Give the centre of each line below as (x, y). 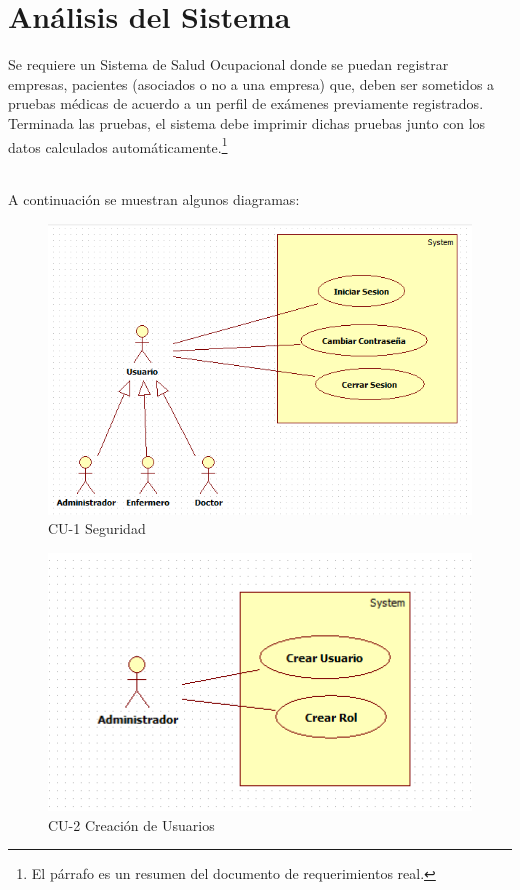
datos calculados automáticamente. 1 (118, 145)
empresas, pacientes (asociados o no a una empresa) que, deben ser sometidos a (251, 83)
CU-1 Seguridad (97, 528)
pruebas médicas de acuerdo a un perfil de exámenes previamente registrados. (246, 103)
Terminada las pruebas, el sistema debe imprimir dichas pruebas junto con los (247, 122)
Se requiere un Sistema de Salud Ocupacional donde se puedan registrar (228, 64)
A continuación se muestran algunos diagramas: (154, 199)
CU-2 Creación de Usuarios (131, 824)
